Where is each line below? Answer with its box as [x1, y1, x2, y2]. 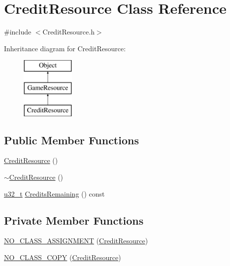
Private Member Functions [4, 212, 144, 228]
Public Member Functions [4, 132, 139, 147]
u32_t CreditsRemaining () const [4, 188, 105, 199]
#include [4, 27, 32, 37]
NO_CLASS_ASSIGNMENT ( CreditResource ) [4, 235, 148, 246]
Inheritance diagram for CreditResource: [4, 43, 126, 53]
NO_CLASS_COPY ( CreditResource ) [4, 252, 121, 263]
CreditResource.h [42, 27, 95, 37]
